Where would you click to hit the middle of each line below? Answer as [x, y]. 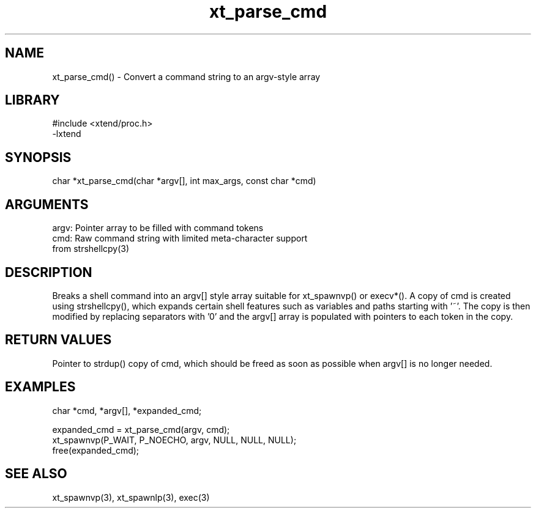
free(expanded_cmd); [96, 450]
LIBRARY [32, 100]
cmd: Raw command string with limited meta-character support [180, 238]
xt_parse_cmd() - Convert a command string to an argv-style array [186, 76]
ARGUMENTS [47, 204]
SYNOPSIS [38, 157]
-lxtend [67, 134]
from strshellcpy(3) [91, 249]
